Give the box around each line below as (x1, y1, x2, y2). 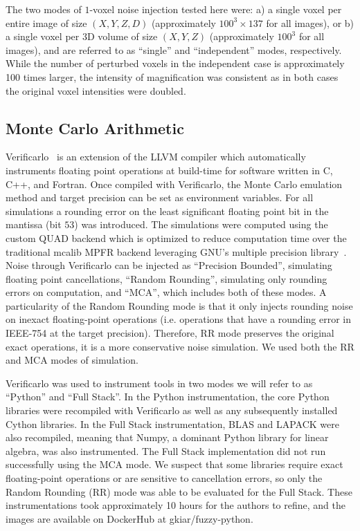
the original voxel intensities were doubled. (6, 83, 186, 97)
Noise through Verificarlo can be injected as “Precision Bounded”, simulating (6, 258, 332, 272)
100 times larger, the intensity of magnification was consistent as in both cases (6, 69, 339, 84)
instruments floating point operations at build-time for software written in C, (6, 162, 333, 177)
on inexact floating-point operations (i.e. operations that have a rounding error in (6, 312, 352, 326)
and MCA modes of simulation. (6, 353, 138, 367)
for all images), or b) (266, 15, 354, 30)
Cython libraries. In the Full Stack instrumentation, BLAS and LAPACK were (6, 416, 339, 431)
